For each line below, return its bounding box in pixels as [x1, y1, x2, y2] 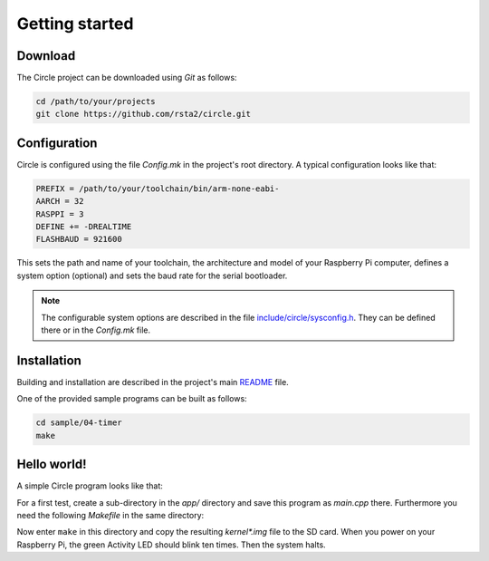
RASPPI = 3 [35, 208, 84, 219]
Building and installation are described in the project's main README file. [16, 376, 289, 387]
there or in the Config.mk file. [41, 324, 151, 335]
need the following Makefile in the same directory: [16, 509, 205, 520]
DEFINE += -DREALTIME [35, 222, 132, 232]
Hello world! [16, 457, 87, 472]
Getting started [16, 14, 134, 34]
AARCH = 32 [35, 196, 84, 207]
